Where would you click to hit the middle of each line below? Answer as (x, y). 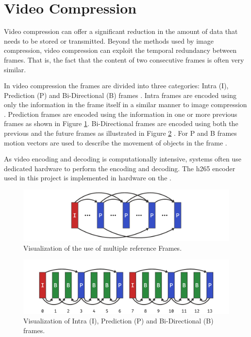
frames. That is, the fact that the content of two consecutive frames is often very (124, 59)
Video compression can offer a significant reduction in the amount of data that (121, 31)
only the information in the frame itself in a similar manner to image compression (125, 104)
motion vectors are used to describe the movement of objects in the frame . (116, 142)
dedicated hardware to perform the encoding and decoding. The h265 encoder (120, 168)
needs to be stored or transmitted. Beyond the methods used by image (109, 40)
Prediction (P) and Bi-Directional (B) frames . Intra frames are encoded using (120, 95)
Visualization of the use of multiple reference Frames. (103, 248)
